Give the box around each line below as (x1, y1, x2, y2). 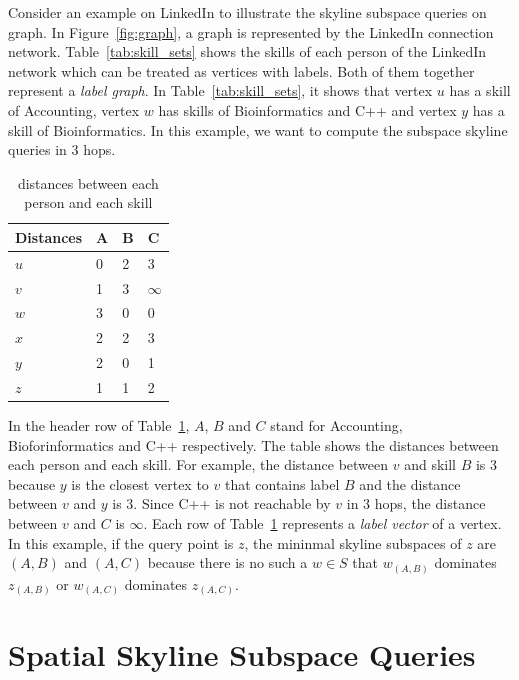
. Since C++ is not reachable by (133, 493, 331, 514)
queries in (8, 139, 67, 160)
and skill (404, 454, 456, 475)
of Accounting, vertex (8, 99, 140, 120)
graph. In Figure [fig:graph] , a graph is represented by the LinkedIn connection (8, 21, 494, 42)
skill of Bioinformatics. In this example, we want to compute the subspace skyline (8, 119, 508, 140)
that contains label (224, 473, 340, 494)
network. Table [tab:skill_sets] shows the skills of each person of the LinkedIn (8, 41, 487, 62)
